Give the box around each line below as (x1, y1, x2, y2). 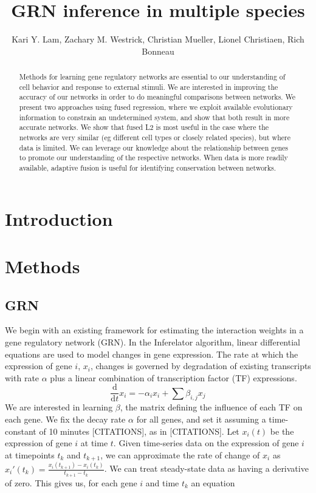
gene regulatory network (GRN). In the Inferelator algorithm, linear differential (5, 336, 300, 348)
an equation (191, 476, 235, 489)
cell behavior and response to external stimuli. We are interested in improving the (19, 81, 278, 92)
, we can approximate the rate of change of (100, 448, 260, 461)
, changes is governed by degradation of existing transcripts (90, 359, 311, 372)
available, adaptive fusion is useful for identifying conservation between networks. (19, 163, 276, 173)
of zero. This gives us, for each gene (5, 476, 137, 489)
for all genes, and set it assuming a (136, 413, 266, 426)
